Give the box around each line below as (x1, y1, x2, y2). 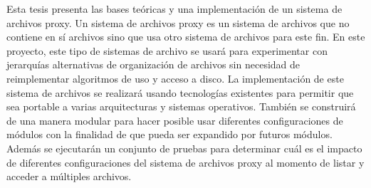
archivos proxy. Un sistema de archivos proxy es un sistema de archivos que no (6, 15, 350, 30)
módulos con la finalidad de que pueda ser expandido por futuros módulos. (6, 127, 333, 142)
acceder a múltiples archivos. (6, 169, 132, 184)
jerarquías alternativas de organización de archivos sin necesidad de (6, 57, 301, 72)
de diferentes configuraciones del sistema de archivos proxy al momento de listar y (6, 155, 365, 169)
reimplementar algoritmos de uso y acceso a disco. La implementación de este (6, 70, 344, 85)
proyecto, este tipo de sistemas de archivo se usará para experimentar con (6, 43, 328, 58)
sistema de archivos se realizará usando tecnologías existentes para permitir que (6, 85, 354, 100)
